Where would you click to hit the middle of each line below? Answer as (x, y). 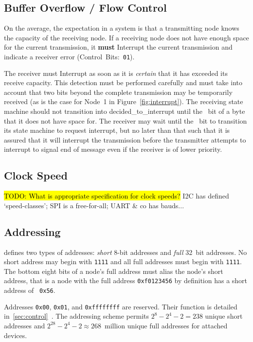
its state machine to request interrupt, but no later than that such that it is (117, 130)
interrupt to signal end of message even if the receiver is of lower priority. (113, 149)
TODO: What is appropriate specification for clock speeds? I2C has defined (117, 196)
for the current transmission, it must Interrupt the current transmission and (118, 47)
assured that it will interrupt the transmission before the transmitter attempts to (125, 139)
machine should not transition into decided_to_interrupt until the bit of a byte (125, 111)
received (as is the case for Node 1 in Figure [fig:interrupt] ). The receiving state (124, 101)
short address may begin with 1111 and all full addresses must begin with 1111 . (123, 261)
